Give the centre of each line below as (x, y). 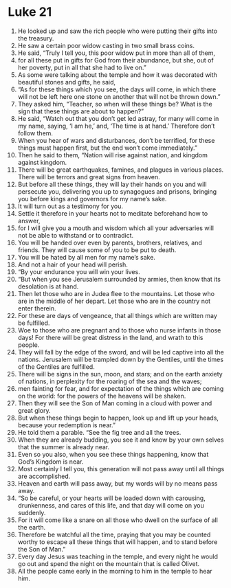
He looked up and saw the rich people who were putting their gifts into (118, 31)
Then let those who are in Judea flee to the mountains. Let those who (116, 293)
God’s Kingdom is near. (51, 462)
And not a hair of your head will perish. (73, 264)
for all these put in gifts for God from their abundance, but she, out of (115, 60)
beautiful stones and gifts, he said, (67, 82)
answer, (29, 220)
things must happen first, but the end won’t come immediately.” (108, 148)
